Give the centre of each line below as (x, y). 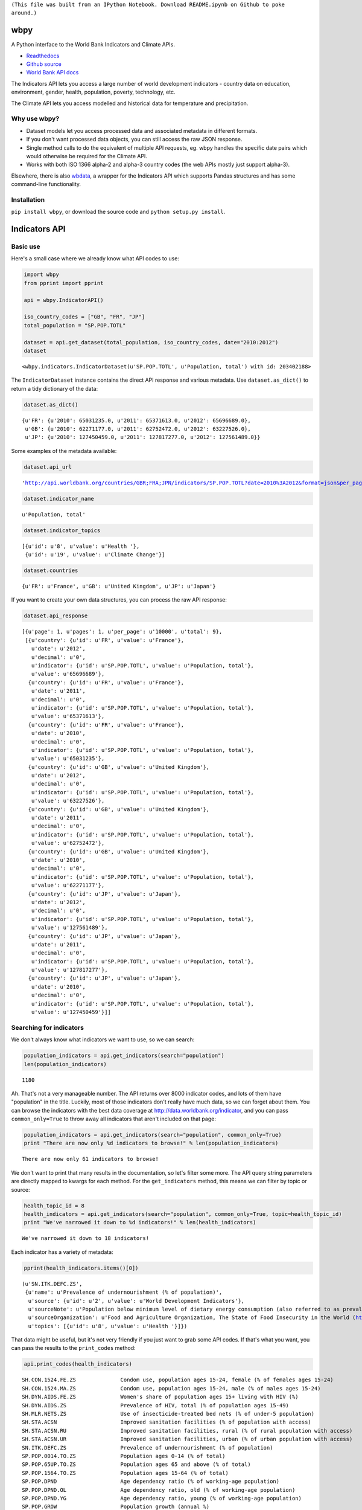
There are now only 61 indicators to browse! (91, 1159)
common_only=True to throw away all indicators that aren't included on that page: (114, 1119)
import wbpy (42, 275)
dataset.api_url (48, 467)
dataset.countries (51, 570)
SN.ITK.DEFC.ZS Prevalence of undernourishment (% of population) (148, 1447)
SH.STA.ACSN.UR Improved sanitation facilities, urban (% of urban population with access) (187, 1439)
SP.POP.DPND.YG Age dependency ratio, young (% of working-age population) (162, 1498)
